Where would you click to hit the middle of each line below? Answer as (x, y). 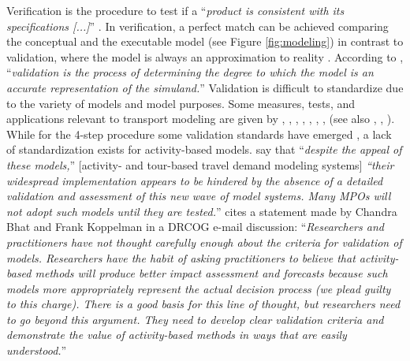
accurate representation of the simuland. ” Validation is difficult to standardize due (205, 87)
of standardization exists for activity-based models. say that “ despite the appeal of (204, 149)
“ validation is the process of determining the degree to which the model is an (190, 72)
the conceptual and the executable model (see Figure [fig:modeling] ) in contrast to (205, 41)
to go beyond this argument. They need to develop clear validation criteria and (195, 319)
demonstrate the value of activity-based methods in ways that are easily (177, 335)
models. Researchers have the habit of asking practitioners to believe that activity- (203, 257)
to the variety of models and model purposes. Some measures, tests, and (181, 103)
